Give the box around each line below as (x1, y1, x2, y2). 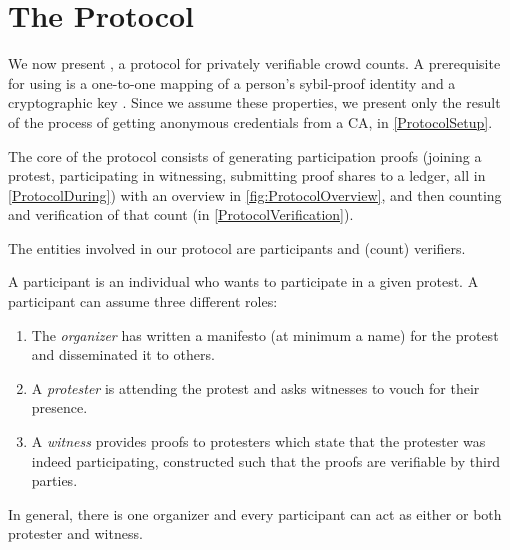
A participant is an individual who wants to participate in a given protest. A (8, 271, 479, 292)
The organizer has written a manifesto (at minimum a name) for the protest (31, 324, 499, 345)
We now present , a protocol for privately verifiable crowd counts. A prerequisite (8, 53, 501, 74)
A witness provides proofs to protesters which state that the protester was (31, 431, 486, 452)
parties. (31, 470, 78, 491)
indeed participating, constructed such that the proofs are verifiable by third (31, 450, 501, 471)
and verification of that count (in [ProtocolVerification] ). (8, 204, 354, 225)
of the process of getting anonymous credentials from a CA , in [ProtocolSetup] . (8, 111, 493, 132)
